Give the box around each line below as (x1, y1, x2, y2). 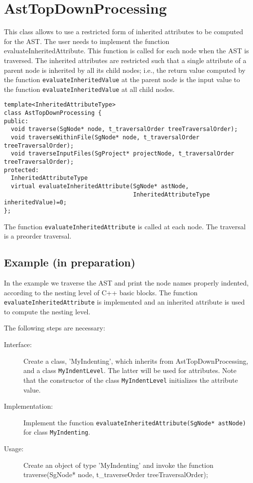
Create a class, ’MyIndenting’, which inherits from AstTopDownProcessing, (23, 355, 249, 366)
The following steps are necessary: (4, 323, 105, 333)
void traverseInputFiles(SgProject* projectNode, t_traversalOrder (11, 150, 234, 157)
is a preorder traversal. (4, 231, 72, 241)
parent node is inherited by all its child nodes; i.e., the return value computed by (4, 65, 246, 75)
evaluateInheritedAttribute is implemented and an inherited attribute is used (4, 297, 245, 307)
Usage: (4, 443, 24, 454)
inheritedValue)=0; (4, 199, 67, 206)
